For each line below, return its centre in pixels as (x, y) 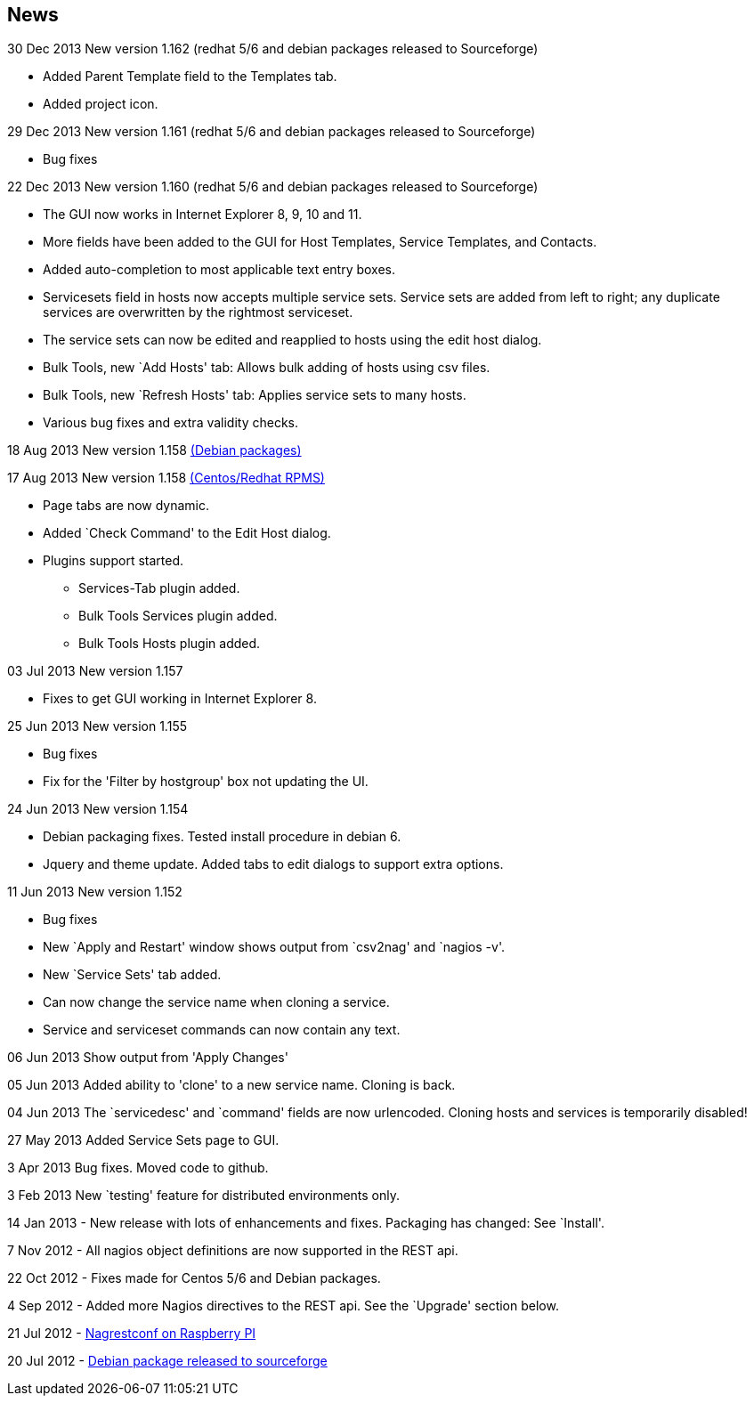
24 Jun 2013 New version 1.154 (98, 809)
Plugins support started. (113, 561)
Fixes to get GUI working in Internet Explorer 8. (180, 699)
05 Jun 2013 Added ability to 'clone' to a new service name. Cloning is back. (231, 1085)
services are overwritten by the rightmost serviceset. (198, 312)
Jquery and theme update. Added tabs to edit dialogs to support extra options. (273, 864)
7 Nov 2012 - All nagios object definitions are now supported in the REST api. (233, 1251)
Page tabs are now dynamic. (126, 506)
